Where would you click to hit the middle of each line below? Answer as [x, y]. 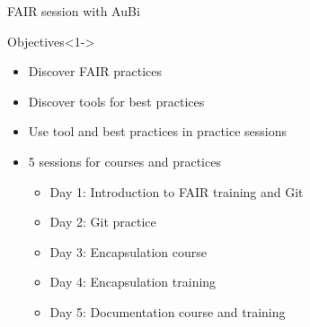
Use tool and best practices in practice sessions [157, 131]
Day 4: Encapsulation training [133, 282]
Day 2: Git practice [103, 222]
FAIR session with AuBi [74, 11]
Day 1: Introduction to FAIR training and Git [177, 191]
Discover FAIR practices [95, 71]
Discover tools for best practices [116, 101]
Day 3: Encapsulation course [128, 251]
